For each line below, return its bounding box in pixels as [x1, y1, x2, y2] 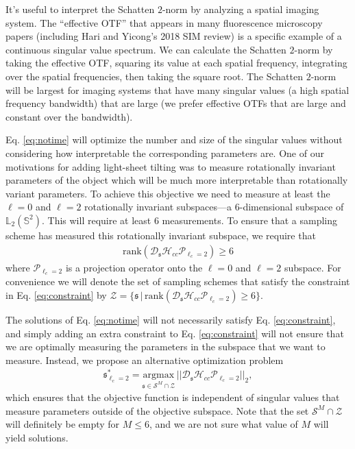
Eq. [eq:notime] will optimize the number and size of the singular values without [5, 132, 343, 147]
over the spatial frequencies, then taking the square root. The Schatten [5, 69, 303, 83]
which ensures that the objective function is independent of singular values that [5, 390, 340, 404]
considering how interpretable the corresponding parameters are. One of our [5, 145, 324, 160]
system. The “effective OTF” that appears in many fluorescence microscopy [5, 15, 323, 29]
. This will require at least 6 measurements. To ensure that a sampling [41, 213, 338, 227]
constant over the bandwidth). [5, 109, 133, 123]
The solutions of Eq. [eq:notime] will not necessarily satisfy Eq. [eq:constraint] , [5, 312, 336, 326]
